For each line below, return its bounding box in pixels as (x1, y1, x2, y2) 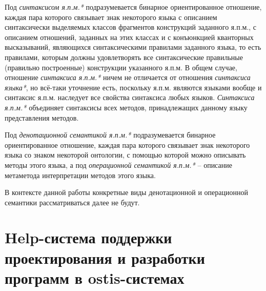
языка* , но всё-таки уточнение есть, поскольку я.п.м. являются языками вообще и (5, 82, 262, 92)
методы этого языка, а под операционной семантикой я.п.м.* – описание (5, 159, 232, 170)
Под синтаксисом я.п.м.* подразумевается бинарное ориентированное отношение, (5, 2, 262, 12)
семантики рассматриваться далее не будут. (5, 197, 140, 207)
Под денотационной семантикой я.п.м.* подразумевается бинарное (5, 129, 216, 140)
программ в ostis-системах (5, 267, 185, 288)
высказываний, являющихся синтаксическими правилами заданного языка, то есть (5, 42, 261, 52)
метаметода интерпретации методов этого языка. (5, 169, 156, 180)
